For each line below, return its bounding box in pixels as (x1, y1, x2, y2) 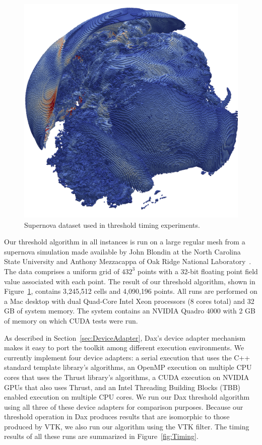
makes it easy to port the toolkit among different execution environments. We (4, 342, 244, 353)
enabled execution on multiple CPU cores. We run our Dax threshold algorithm (4, 392, 250, 402)
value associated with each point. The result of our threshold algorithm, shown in (4, 276, 255, 286)
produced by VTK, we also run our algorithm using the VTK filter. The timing (4, 421, 249, 431)
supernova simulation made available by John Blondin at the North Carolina (4, 246, 241, 257)
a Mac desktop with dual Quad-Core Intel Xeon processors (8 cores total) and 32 (4, 295, 254, 306)
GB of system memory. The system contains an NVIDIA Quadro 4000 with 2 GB (4, 305, 255, 316)
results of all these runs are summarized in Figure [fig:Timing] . (4, 431, 199, 441)
